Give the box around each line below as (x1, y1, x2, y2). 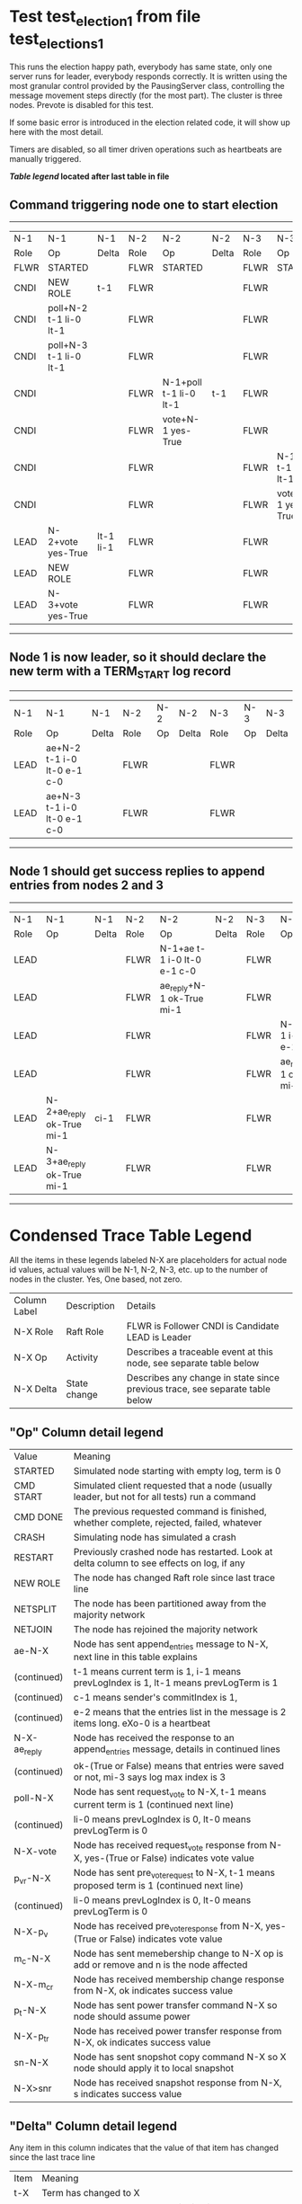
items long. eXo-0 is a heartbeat (73, 1717, 211, 1729)
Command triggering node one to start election (9, 197, 279, 212)
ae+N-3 (46, 789, 81, 802)
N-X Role (13, 1326, 54, 1338)
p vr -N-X (13, 1872, 51, 1887)
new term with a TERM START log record (9, 663, 232, 681)
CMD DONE (13, 1511, 64, 1524)
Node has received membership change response (73, 1973, 285, 1986)
